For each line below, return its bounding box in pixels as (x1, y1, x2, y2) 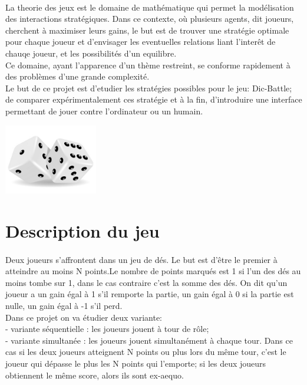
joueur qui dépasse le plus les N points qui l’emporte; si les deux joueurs (5, 357, 266, 369)
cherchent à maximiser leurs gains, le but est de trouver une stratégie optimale (5, 24, 289, 36)
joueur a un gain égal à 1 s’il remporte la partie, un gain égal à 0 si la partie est (5, 288, 294, 300)
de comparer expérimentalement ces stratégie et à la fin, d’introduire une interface (5, 93, 302, 106)
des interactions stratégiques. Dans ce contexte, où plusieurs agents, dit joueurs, (5, 12, 294, 25)
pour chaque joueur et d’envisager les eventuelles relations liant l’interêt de (5, 35, 276, 48)
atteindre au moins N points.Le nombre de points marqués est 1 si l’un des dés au (5, 265, 301, 277)
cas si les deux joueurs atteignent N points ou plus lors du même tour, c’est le (5, 345, 286, 358)
